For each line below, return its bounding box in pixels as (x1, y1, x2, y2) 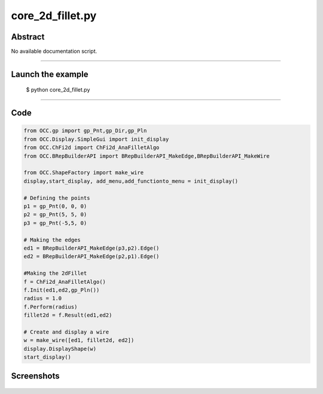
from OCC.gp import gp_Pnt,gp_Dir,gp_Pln (23, 128, 147, 134)
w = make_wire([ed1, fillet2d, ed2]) (23, 337, 135, 344)
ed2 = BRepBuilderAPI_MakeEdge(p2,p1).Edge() (23, 253, 160, 260)
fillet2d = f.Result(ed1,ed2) (23, 312, 112, 319)
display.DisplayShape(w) (23, 345, 97, 352)
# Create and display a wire (23, 328, 109, 335)
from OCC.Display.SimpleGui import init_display (23, 135, 169, 143)
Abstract (11, 32, 45, 42)
